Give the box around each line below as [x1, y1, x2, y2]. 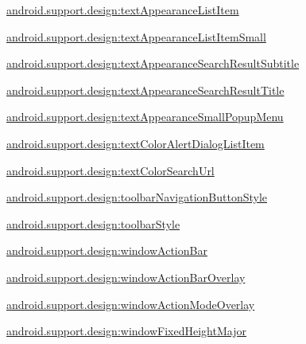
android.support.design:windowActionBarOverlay [6, 268, 246, 285]
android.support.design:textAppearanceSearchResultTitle [6, 81, 285, 98]
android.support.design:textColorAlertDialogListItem [6, 135, 265, 151]
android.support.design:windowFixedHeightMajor [6, 322, 246, 339]
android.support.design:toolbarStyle [6, 215, 180, 232]
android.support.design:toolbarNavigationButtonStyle [6, 189, 268, 205]
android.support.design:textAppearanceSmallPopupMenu [6, 108, 284, 125]
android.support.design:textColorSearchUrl [6, 162, 215, 178]
